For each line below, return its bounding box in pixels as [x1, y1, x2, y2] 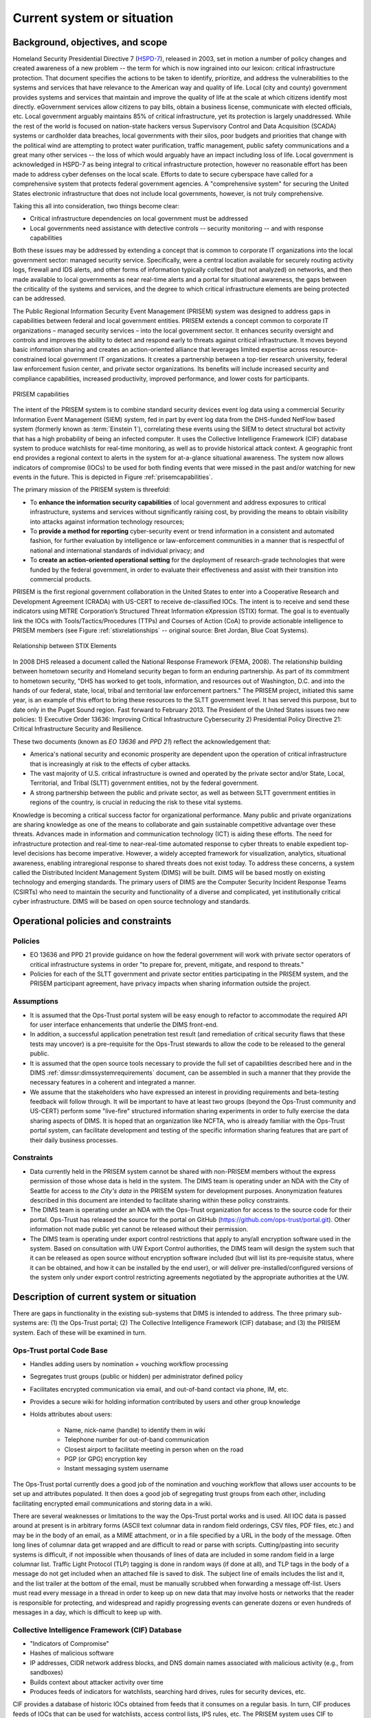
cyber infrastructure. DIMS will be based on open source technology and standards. [12, 897, 251, 906]
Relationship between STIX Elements [12, 642, 117, 650]
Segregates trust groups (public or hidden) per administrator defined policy [30, 1372, 243, 1381]
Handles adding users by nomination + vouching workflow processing [30, 1359, 228, 1368]
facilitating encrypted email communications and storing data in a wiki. [12, 1499, 213, 1508]
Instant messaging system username [64, 1464, 168, 1473]
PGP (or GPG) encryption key [64, 1455, 147, 1463]
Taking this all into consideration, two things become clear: [12, 201, 180, 210]
